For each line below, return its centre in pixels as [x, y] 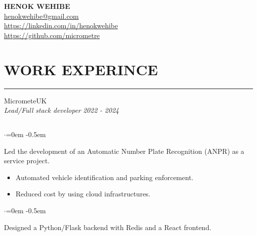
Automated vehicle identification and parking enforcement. [105, 177]
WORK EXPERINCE [81, 69]
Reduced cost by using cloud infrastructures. [83, 194]
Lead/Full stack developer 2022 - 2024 [62, 110]
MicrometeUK [25, 100]
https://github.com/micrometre [52, 35]
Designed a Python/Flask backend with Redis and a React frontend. [108, 227]
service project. [27, 161]
